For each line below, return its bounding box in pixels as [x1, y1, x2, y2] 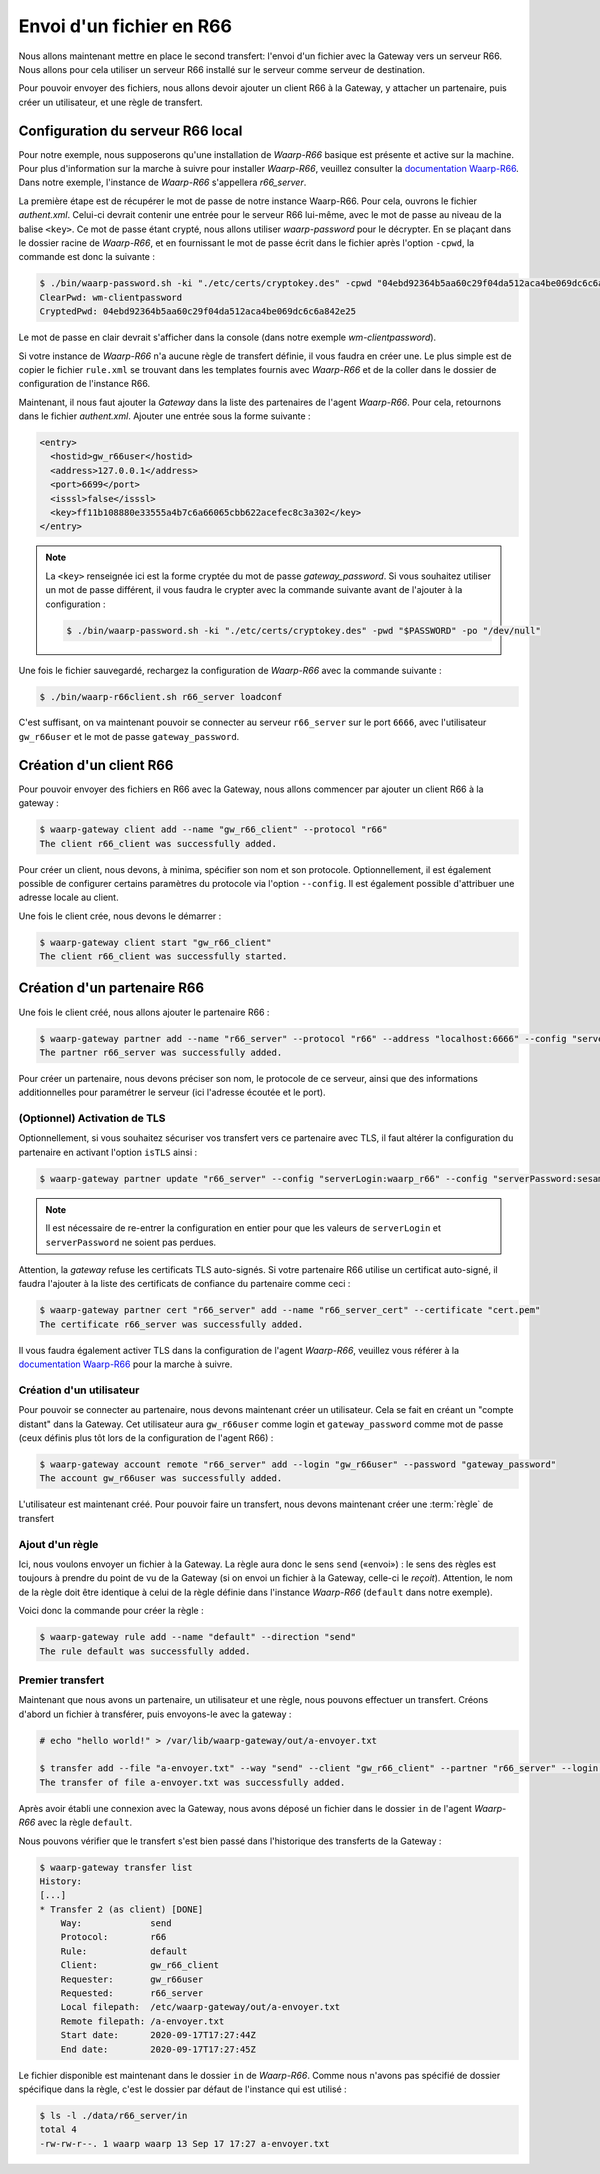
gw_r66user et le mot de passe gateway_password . [18, 730, 240, 742]
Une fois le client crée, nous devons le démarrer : [18, 910, 222, 922]
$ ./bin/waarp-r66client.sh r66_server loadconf [39, 691, 283, 702]
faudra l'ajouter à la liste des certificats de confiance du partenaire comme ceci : [18, 1278, 351, 1290]
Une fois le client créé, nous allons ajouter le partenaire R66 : [18, 1006, 270, 1018]
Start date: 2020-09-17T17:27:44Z [60, 2030, 257, 2041]
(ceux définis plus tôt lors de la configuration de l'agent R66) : [18, 1432, 274, 1444]
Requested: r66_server [60, 1988, 204, 1999]
